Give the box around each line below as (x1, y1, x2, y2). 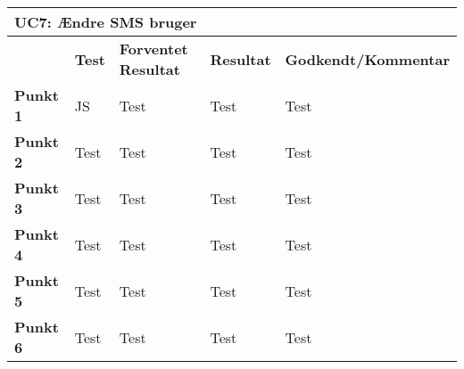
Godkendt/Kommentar (285, 48, 450, 70)
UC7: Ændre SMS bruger (14, 12, 197, 32)
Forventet (119, 38, 188, 59)
